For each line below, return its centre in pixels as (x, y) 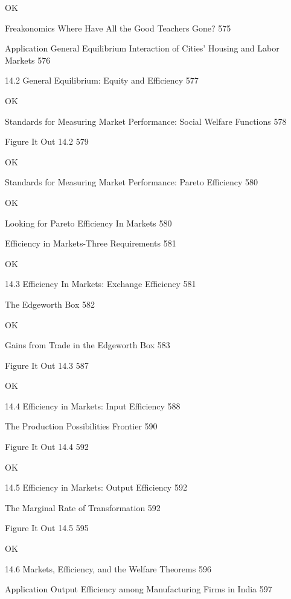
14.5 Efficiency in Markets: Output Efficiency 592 (96, 487)
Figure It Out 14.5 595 (47, 528)
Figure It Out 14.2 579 (47, 141)
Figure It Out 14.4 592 (47, 447)
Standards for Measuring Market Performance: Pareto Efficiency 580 (132, 182)
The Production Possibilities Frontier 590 (81, 426)
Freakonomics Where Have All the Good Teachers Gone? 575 (118, 28)
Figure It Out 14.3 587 (47, 365)
